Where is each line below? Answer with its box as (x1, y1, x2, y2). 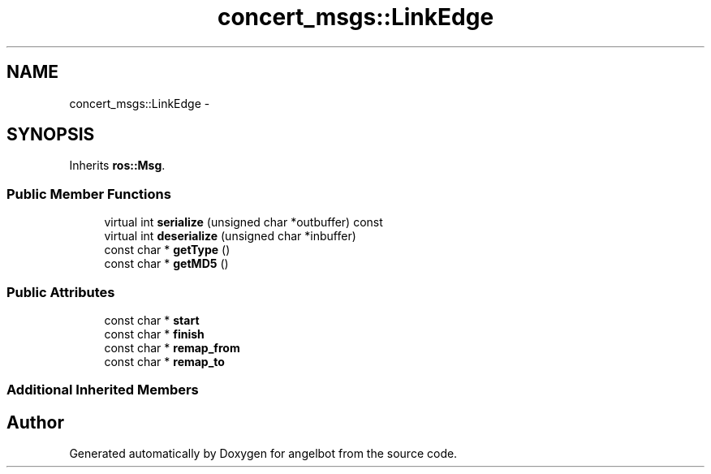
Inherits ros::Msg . (69, 158, 166, 173)
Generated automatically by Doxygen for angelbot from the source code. (69, 446, 458, 461)
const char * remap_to (104, 354, 225, 368)
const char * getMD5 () (104, 256, 229, 271)
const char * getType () (104, 243, 231, 257)
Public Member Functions (6, 185, 171, 202)
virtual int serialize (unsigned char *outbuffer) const (104, 215, 383, 230)
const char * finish (104, 326, 205, 341)
